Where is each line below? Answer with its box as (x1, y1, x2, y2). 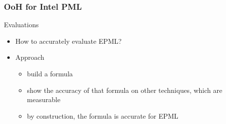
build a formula (27, 69, 73, 78)
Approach (15, 52, 44, 62)
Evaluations (4, 19, 39, 30)
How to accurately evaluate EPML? (15, 35, 122, 46)
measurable (27, 94, 61, 105)
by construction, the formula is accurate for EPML (27, 110, 178, 121)
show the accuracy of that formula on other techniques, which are (27, 85, 223, 95)
